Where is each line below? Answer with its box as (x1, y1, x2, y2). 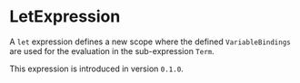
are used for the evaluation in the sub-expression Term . (9, 45, 215, 56)
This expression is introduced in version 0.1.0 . (9, 63, 184, 74)
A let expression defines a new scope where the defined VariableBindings (9, 36, 291, 47)
